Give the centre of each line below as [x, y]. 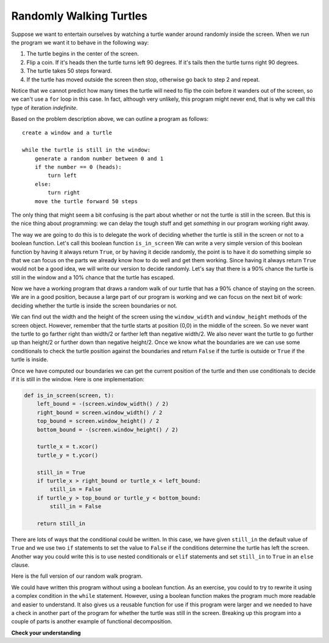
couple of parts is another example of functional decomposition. [92, 622]
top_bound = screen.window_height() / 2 [98, 421]
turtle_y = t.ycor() [68, 455]
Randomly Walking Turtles [79, 16]
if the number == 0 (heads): [78, 167]
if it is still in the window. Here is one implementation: [78, 379]
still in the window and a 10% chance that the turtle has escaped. [93, 277]
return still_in [61, 523]
